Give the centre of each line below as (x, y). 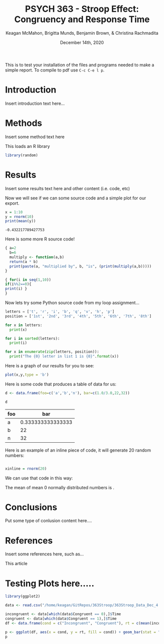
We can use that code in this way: (39, 478)
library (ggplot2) (23, 596)
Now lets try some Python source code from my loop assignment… (72, 303)
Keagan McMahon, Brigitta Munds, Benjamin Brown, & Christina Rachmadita (82, 33)
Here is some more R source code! (40, 239)
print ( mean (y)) (20, 221)
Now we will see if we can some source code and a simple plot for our (76, 198)
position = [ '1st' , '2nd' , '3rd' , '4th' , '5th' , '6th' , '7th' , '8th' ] (78, 316)
